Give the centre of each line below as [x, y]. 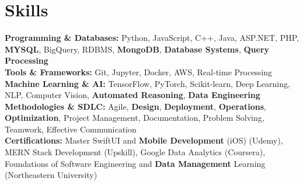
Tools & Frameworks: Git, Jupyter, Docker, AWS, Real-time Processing [139, 71]
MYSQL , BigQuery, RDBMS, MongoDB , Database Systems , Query [137, 49]
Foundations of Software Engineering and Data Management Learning [135, 163]
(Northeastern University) [51, 175]
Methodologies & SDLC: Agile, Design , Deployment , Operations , [135, 106]
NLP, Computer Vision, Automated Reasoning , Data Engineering [133, 95]
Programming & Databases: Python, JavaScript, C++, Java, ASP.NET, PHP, [152, 38]
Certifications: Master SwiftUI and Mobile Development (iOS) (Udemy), [144, 140]
